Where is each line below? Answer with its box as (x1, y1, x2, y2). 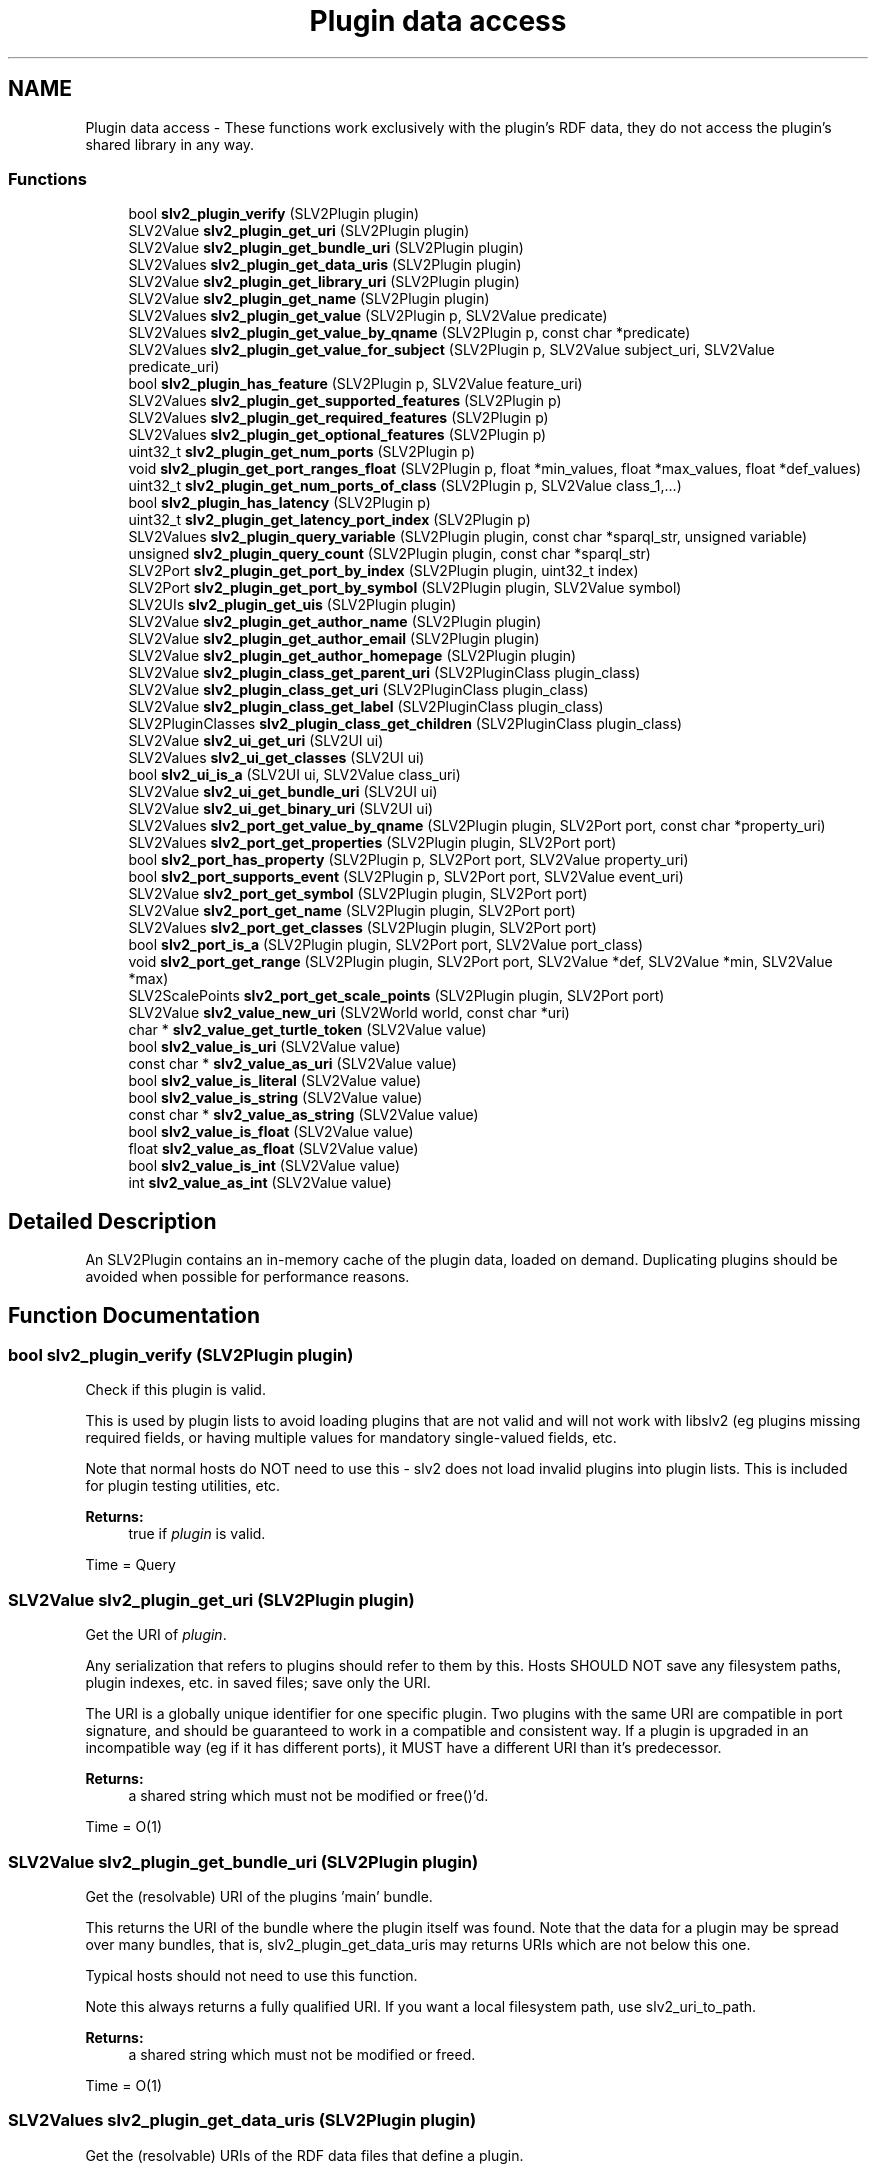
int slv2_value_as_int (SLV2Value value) (128, 1174, 392, 1192)
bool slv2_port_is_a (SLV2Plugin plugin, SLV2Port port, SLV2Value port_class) (128, 936, 644, 954)
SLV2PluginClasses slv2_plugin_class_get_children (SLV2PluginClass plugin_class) (128, 715, 683, 733)
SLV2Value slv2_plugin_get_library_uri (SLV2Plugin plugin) (128, 273, 520, 291)
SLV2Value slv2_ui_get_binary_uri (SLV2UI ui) (128, 800, 434, 818)
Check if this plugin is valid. (85, 1381, 266, 1399)
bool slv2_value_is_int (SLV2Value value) (128, 1157, 401, 1175)
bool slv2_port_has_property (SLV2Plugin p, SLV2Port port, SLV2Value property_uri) (128, 851, 689, 869)
